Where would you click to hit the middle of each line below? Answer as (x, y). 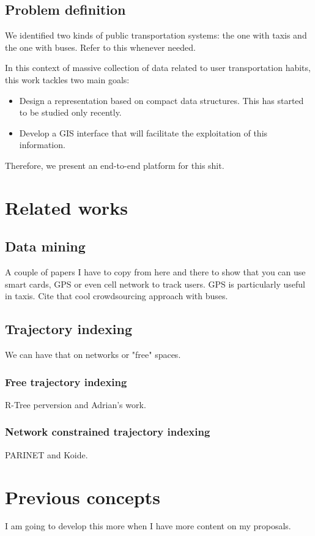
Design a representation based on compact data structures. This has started (161, 100)
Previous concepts (83, 497)
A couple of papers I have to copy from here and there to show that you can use (155, 272)
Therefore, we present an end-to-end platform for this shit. (115, 165)
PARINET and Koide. (46, 454)
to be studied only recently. (70, 112)
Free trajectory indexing (66, 382)
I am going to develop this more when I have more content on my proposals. (148, 526)
